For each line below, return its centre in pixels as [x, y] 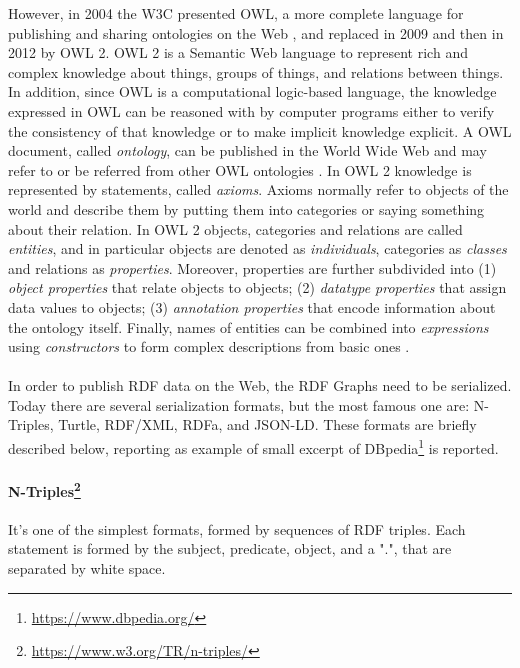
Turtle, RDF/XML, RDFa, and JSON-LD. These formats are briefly [267, 424]
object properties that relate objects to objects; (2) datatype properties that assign [257, 287]
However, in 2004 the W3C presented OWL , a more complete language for [236, 13]
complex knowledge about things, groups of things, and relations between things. [256, 71]
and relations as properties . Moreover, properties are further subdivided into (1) [252, 267]
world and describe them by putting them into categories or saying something [246, 208]
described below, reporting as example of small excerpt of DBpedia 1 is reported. [253, 446]
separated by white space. [87, 567]
